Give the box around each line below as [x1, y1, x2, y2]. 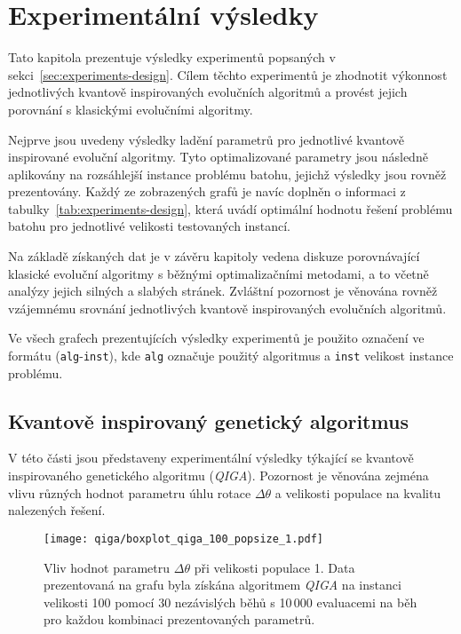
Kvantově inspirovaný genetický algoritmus [8, 407, 409, 434]
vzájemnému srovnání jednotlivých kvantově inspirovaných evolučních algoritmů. [8, 298, 447, 317]
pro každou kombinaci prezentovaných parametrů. [44, 610, 315, 629]
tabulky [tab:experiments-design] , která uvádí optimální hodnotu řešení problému [8, 199, 453, 218]
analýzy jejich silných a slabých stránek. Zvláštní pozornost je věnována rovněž [8, 281, 438, 300]
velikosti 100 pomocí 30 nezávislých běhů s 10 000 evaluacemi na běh [44, 592, 417, 611]
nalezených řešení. [8, 501, 106, 519]
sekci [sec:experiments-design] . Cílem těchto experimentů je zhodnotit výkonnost [8, 65, 448, 83]
